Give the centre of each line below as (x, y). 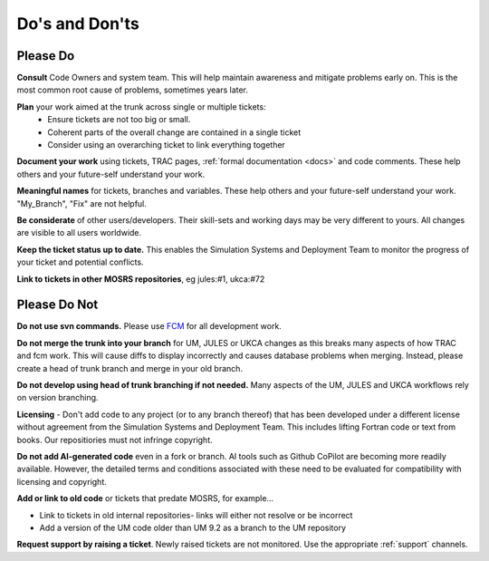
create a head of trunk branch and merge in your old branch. (130, 368)
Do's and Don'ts (78, 24)
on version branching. (58, 398)
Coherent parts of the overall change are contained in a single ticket (174, 132)
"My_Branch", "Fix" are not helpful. (81, 203)
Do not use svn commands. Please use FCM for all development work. (149, 326)
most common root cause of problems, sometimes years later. (133, 90)
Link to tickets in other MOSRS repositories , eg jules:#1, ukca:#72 (141, 279)
